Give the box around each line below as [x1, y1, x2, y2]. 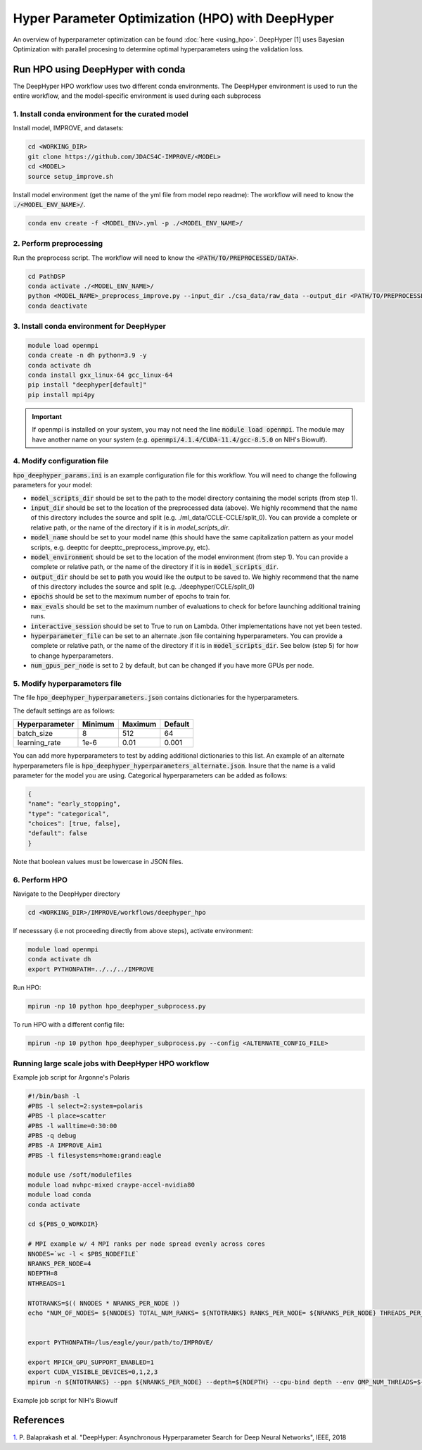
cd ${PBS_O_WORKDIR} [27, 1220, 98, 1228]
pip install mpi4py [27, 391, 95, 399]
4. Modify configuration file [13, 456, 109, 466]
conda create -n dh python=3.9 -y [27, 351, 147, 359]
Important [32, 412, 63, 420]
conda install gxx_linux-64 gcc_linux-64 [27, 371, 173, 380]
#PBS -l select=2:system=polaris [27, 1102, 143, 1110]
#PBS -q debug [27, 1131, 77, 1139]
